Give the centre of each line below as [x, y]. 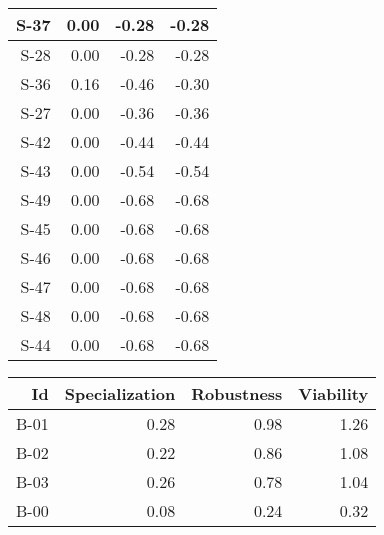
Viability [333, 393]
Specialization [120, 393]
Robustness [237, 393]
